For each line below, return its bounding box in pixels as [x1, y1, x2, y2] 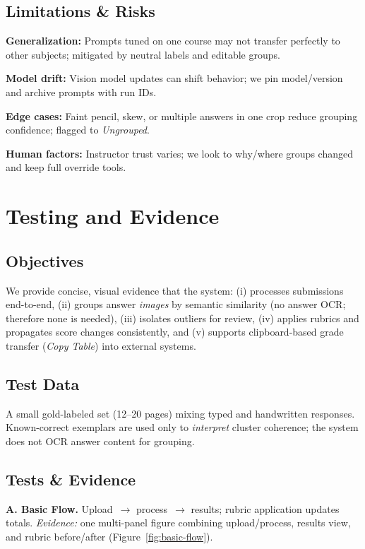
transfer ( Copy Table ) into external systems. [6, 338, 196, 353]
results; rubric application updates [191, 501, 340, 516]
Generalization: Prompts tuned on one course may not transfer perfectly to [6, 33, 340, 48]
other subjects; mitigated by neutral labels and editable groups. [6, 47, 280, 61]
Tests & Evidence [6, 468, 136, 490]
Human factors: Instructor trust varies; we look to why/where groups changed [6, 146, 353, 160]
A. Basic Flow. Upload [6, 501, 113, 516]
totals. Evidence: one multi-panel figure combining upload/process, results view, [6, 515, 351, 530]
